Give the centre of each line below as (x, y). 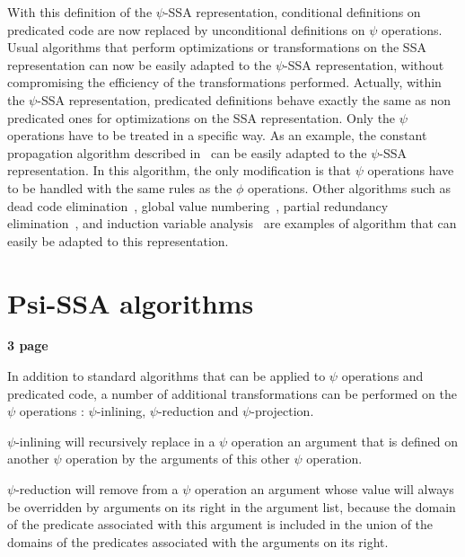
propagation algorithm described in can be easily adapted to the (187, 152)
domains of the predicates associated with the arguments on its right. (198, 541)
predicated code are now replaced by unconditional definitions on (186, 29)
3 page (28, 345)
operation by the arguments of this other (178, 459)
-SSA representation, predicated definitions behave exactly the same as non (244, 99)
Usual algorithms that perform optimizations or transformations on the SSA (217, 47)
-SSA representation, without (364, 64)
